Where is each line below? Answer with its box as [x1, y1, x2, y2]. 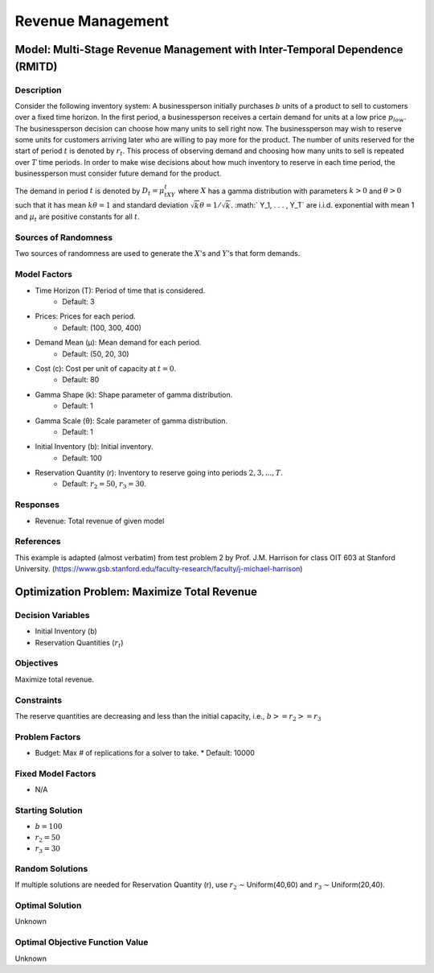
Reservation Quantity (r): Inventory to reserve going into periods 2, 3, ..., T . [35, 468, 283, 478]
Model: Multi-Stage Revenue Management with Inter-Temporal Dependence [14, 43, 403, 56]
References [14, 536, 61, 547]
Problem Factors [14, 731, 81, 742]
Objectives [14, 658, 59, 669]
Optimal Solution [14, 900, 82, 911]
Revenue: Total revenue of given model [35, 516, 165, 526]
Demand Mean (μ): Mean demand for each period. [35, 338, 202, 348]
